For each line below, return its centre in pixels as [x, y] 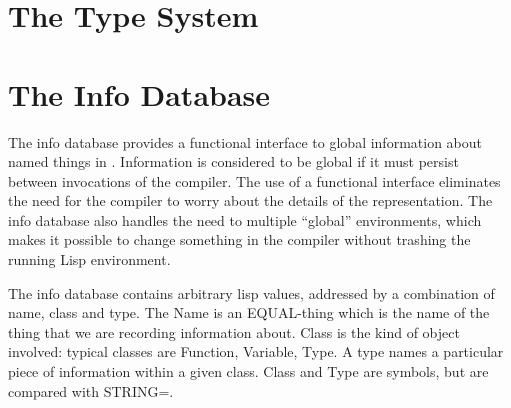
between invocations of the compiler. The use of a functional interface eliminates [254, 180]
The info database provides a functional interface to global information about [245, 141]
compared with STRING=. [91, 390]
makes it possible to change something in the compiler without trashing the [239, 239]
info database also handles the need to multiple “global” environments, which [245, 219]
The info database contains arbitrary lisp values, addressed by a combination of [251, 292]
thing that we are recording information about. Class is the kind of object [234, 331]
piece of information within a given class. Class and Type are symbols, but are [248, 371]
